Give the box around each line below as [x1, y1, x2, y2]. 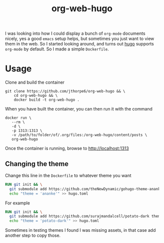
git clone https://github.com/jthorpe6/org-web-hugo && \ [5, 89, 125, 94]
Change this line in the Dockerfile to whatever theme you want [5, 172, 132, 178]
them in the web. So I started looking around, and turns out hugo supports [5, 41, 154, 47]
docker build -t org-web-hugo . [14, 97, 80, 103]
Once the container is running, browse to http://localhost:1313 [5, 145, 129, 152]
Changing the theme [5, 159, 69, 168]
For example [5, 200, 30, 206]
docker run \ [5, 115, 32, 120]
